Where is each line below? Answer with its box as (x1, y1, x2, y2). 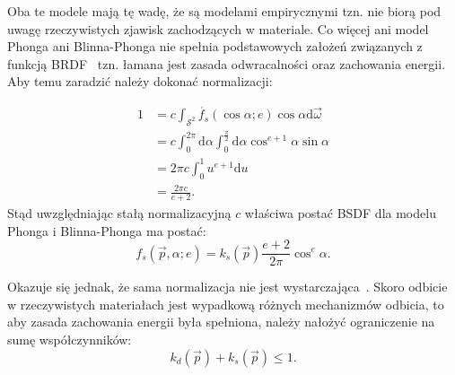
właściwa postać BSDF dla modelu (244, 203, 436, 222)
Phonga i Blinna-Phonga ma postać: (7, 221, 206, 240)
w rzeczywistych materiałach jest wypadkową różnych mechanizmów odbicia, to (7, 294, 444, 313)
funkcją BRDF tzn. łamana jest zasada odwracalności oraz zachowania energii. (7, 54, 446, 73)
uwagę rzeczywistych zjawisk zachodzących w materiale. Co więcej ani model (7, 19, 429, 38)
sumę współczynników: (7, 329, 132, 348)
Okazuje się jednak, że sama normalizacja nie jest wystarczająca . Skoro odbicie (7, 277, 448, 296)
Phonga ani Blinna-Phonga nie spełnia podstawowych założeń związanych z (7, 37, 423, 56)
